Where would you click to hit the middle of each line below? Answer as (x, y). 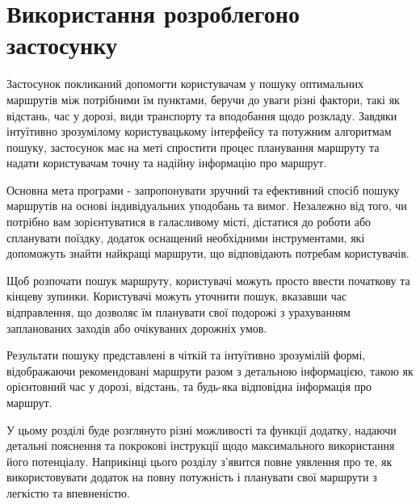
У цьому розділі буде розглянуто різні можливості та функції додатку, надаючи (202, 429)
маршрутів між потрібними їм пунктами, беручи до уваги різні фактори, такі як (203, 99)
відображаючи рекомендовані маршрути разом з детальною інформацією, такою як (210, 370)
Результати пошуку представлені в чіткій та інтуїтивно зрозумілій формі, (186, 355)
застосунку (62, 45)
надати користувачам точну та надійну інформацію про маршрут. (167, 163)
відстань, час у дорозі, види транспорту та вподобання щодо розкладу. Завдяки (202, 115)
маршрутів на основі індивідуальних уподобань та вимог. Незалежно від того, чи (207, 206)
